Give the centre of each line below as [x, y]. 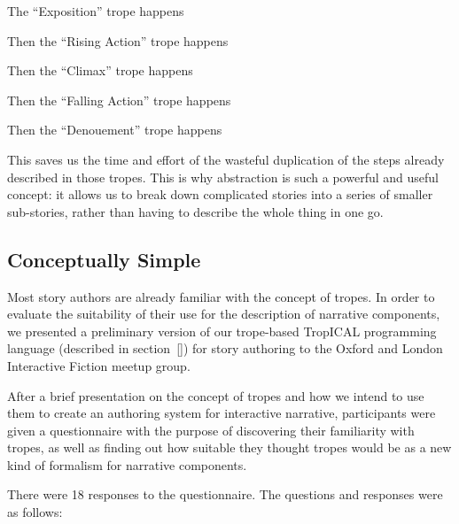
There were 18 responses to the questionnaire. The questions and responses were [225, 494]
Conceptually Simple [104, 259]
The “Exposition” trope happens [96, 11]
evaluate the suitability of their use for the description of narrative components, [224, 314]
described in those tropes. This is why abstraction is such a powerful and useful [223, 177]
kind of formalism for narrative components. [127, 464]
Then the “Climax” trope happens [100, 70]
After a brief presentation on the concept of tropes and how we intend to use [216, 395]
